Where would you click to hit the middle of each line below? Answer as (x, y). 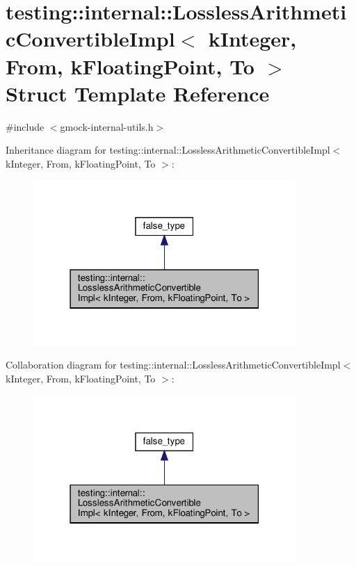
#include (25, 126)
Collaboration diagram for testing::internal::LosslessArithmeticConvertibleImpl (173, 365)
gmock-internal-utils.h (107, 126)
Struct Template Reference (138, 93)
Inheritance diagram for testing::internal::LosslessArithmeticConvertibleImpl (168, 150)
